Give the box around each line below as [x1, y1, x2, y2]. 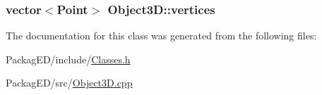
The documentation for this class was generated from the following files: [6, 28, 317, 43]
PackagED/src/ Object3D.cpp [6, 75, 133, 90]
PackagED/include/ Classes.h [6, 51, 131, 66]
